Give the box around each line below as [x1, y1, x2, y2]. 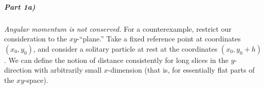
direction [4, 64, 32, 75]
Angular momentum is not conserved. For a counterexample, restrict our [4, 23, 232, 34]
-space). [24, 74, 48, 85]
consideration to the [4, 33, 67, 44]
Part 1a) [4, 1, 35, 12]
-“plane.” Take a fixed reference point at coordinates [77, 33, 241, 44]
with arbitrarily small [34, 64, 102, 75]
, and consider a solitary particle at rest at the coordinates [33, 43, 218, 54]
